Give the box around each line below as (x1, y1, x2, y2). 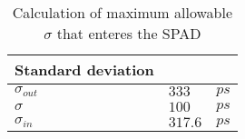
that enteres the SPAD (56, 23, 201, 44)
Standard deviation (15, 59, 154, 80)
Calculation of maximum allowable (12, 2, 232, 23)
